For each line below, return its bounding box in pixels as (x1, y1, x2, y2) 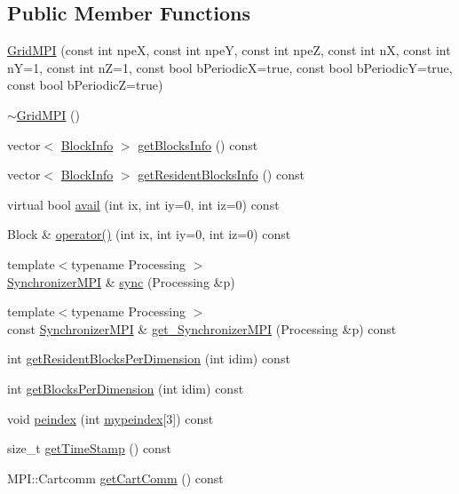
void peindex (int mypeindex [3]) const (7, 409, 214, 427)
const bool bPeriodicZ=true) (7, 76, 163, 94)
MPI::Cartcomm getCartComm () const (7, 468, 224, 487)
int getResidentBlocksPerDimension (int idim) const (7, 349, 290, 368)
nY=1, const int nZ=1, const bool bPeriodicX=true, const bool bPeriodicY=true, (7, 58, 453, 76)
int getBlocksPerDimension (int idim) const (7, 378, 244, 397)
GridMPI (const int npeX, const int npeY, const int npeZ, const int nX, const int (7, 41, 451, 60)
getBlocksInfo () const (138, 135, 258, 154)
